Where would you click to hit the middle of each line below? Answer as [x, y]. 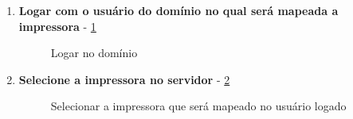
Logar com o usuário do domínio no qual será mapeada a [178, 10]
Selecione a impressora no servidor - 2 [124, 79]
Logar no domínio [94, 53]
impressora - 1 [57, 26]
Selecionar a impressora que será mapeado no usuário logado [198, 106]
